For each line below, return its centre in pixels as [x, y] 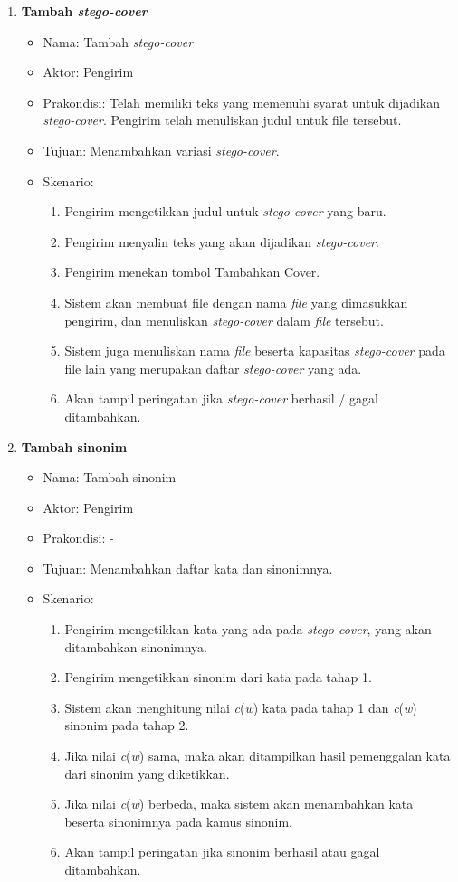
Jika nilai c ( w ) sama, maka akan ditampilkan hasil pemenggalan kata [258, 756]
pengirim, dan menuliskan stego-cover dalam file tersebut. [224, 320]
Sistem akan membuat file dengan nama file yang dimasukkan [236, 302]
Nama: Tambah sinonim [110, 477]
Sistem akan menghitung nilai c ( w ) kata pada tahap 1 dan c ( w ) [241, 707]
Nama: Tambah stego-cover [118, 41]
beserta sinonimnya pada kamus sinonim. [178, 821]
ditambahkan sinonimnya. [136, 646]
